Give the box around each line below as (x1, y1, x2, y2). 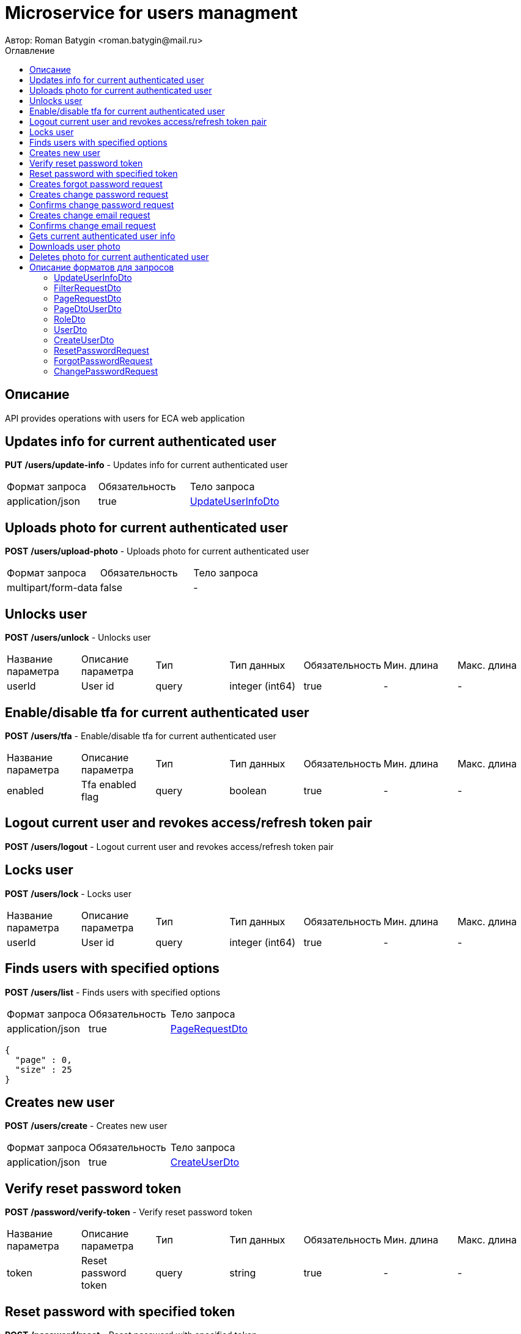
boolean (229, 784, 267, 797)
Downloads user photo (29, 240, 120, 252)
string (229, 1267, 256, 1280)
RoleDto (54, 313, 86, 324)
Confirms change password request (29, 199, 174, 210)
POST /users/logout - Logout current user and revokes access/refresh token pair (5, 841, 334, 852)
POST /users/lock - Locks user (5, 888, 131, 899)
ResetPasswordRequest (54, 345, 149, 356)
